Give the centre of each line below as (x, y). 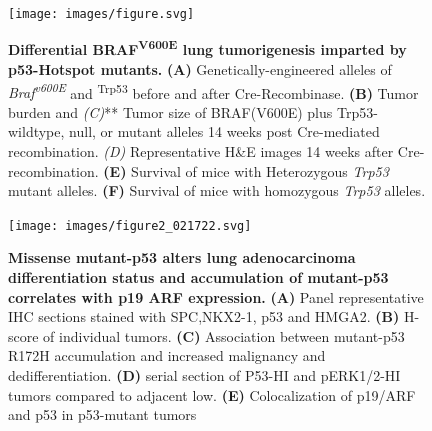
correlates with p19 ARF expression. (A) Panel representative (216, 296)
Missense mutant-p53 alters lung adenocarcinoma (182, 257)
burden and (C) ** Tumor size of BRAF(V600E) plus (170, 111)
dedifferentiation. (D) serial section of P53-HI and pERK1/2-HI (204, 374)
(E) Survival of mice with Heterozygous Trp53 (246, 170)
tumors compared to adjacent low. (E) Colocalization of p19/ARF (212, 394)
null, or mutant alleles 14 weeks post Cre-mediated (224, 131)
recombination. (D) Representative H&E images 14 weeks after (201, 150)
